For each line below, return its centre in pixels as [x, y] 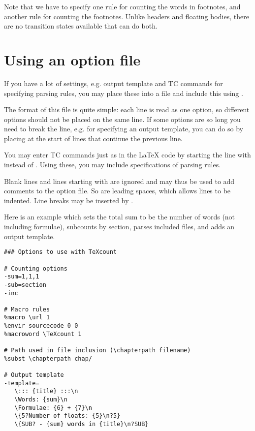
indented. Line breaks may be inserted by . [69, 200]
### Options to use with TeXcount [61, 252]
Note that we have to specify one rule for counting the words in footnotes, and [122, 6]
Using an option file [72, 59]
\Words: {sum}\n [41, 400]
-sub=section [25, 285]
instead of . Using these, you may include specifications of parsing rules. [112, 165]
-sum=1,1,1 [22, 277]
